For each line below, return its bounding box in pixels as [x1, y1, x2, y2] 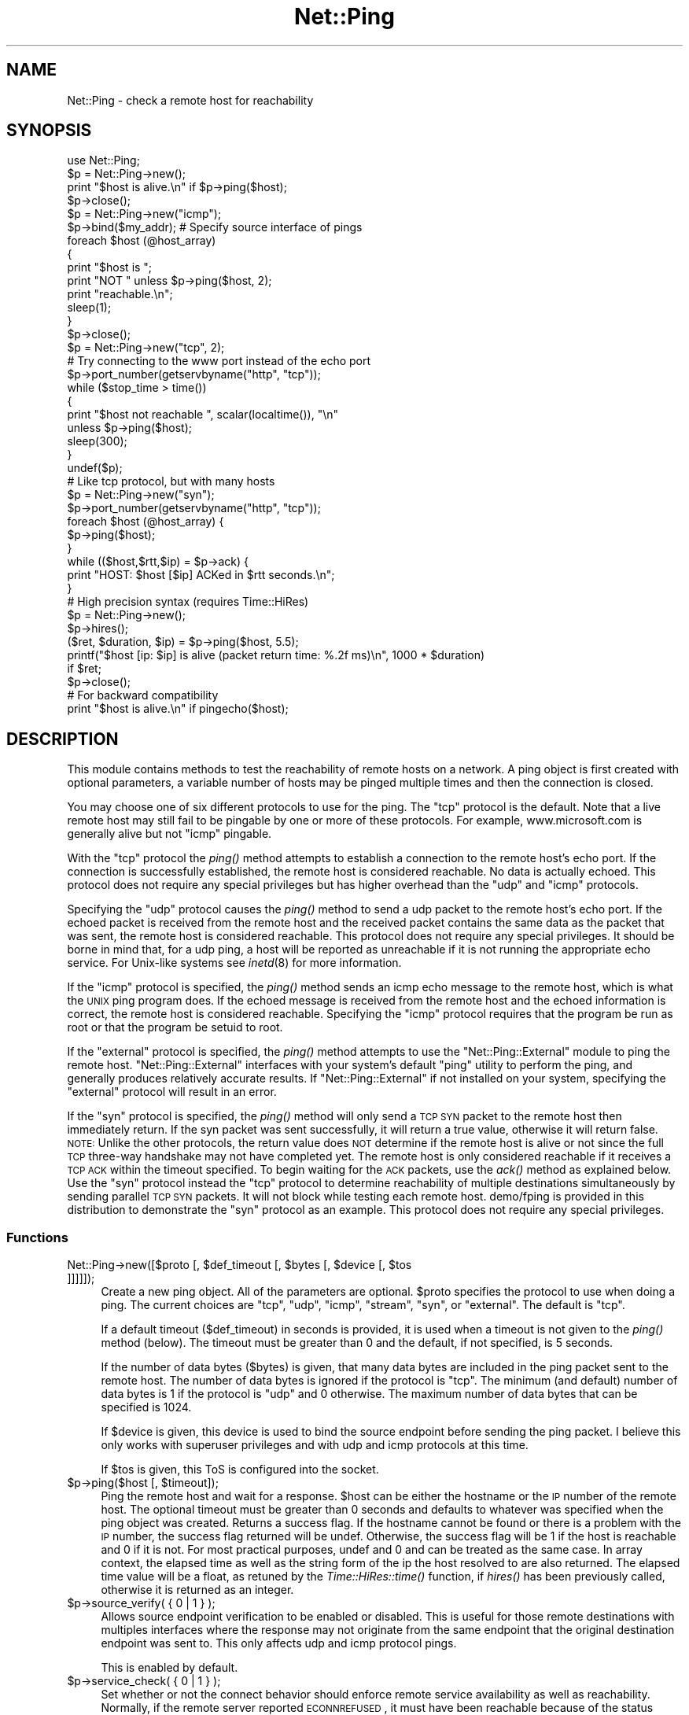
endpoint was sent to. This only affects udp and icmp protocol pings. [101, 1636, 457, 1650]
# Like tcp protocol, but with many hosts [67, 474, 275, 489]
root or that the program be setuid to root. [67, 1020, 283, 1035]
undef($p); [67, 461, 123, 475]
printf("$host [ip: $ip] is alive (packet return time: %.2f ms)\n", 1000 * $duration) [67, 648, 485, 662]
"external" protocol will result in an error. [67, 1085, 277, 1099]
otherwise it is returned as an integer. [101, 1583, 294, 1597]
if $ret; [67, 662, 101, 676]
